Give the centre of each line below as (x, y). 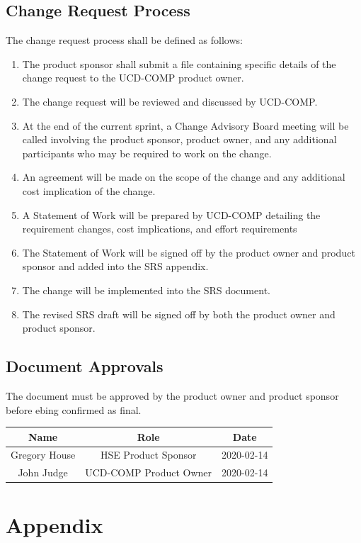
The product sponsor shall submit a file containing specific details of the (179, 63)
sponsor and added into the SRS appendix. (115, 266)
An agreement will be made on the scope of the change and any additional (184, 177)
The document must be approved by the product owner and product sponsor (172, 395)
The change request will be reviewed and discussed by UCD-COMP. (170, 101)
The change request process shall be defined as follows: (124, 40)
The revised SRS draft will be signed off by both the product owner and (179, 314)
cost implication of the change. (89, 190)
